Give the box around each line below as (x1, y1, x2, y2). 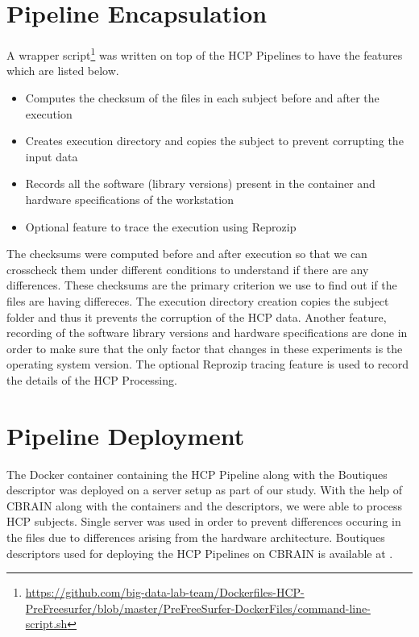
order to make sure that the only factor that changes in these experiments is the (6, 339, 403, 356)
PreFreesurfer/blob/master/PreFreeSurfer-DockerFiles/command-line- (25, 599, 371, 616)
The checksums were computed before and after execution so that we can (6, 245, 367, 262)
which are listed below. (6, 62, 119, 79)
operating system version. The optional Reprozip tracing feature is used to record (6, 356, 409, 373)
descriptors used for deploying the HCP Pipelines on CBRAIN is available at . (6, 544, 393, 561)
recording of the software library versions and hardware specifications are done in (6, 324, 408, 341)
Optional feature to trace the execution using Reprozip (25, 218, 297, 235)
